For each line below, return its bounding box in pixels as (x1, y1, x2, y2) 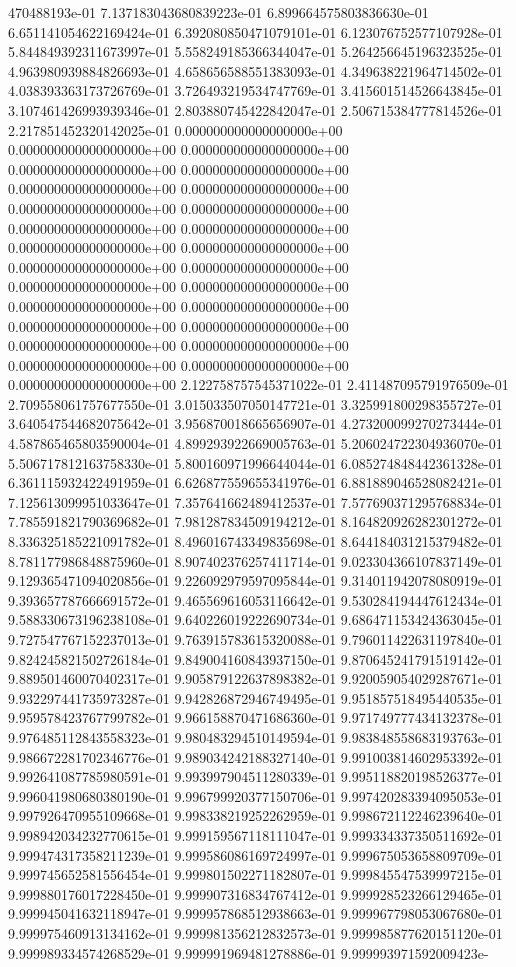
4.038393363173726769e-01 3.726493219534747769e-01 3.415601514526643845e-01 (8, 80, 503, 101)
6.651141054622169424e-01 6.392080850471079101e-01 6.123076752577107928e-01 (8, 21, 503, 42)
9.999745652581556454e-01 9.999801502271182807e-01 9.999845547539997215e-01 (8, 864, 503, 885)
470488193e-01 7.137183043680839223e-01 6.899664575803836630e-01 (8, 2, 429, 22)
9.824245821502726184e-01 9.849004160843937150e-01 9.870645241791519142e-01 (8, 648, 503, 669)
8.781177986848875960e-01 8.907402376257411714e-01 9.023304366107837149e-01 (8, 550, 503, 571)
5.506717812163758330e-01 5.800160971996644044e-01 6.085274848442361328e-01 (8, 452, 503, 473)
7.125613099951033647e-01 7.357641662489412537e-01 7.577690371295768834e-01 (8, 491, 503, 512)
